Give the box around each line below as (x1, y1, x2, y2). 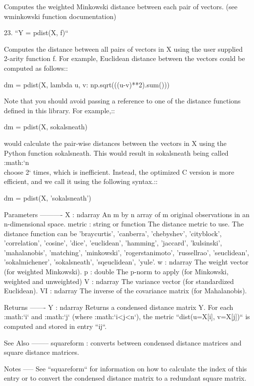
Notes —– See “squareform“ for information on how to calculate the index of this (4, 363, 247, 373)
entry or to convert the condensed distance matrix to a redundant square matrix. (4, 373, 247, 383)
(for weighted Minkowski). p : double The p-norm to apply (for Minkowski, (4, 266, 229, 277)
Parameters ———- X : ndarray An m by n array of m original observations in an (4, 209, 250, 219)
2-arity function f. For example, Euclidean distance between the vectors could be (4, 53, 245, 63)
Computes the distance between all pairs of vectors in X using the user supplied (4, 43, 243, 54)
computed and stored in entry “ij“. (4, 321, 107, 331)
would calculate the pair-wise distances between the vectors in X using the (4, 138, 227, 148)
